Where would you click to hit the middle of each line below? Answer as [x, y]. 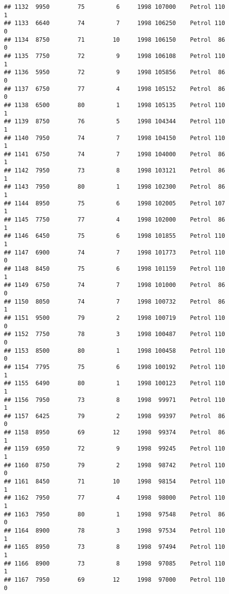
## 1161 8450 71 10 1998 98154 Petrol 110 [115, 482]
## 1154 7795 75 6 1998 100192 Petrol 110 [115, 367]
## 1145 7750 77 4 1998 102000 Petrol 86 [115, 220]
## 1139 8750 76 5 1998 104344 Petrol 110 [115, 122]
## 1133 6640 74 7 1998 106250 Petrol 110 [115, 23]
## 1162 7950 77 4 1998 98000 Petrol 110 [115, 498]
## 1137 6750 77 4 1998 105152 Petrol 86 [115, 89]
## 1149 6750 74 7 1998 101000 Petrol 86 [115, 285]
